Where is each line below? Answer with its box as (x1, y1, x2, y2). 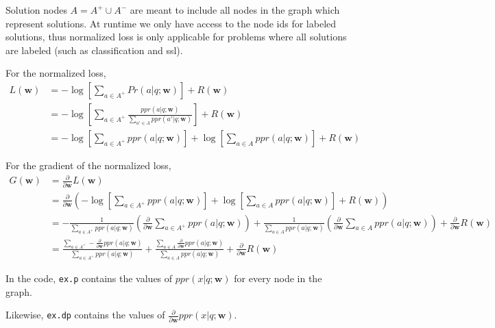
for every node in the (234, 271, 322, 286)
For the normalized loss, (5, 66, 106, 80)
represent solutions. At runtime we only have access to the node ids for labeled (5, 16, 337, 30)
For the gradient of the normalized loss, (5, 158, 171, 173)
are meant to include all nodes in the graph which (130, 3, 340, 16)
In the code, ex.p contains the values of (5, 271, 173, 286)
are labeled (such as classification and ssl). (5, 42, 183, 57)
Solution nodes (5, 3, 67, 16)
